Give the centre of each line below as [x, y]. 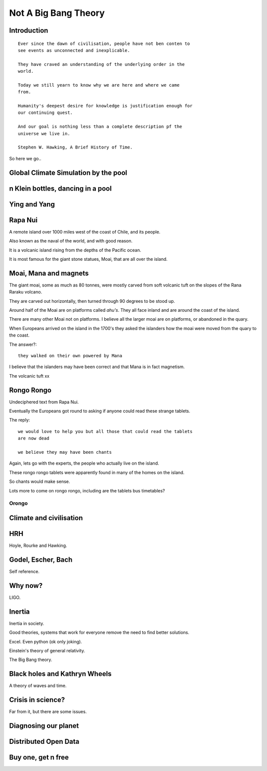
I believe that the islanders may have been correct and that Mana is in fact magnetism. [97, 367]
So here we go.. [25, 158]
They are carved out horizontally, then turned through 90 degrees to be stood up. [92, 301]
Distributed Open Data [44, 742]
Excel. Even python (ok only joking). [46, 641]
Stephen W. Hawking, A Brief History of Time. [75, 147]
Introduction [29, 30]
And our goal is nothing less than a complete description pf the [100, 127]
